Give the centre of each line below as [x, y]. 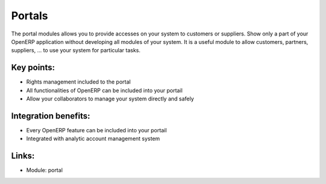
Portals [30, 16]
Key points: [33, 68]
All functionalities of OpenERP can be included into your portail [104, 90]
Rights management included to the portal [78, 82]
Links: [23, 156]
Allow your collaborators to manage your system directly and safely [110, 99]
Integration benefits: [51, 116]
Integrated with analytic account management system [93, 139]
